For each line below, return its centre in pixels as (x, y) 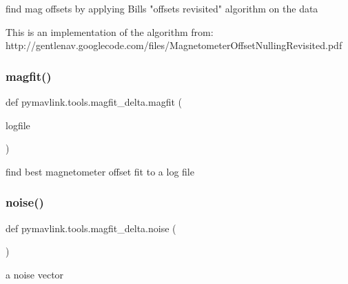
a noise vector (35, 274)
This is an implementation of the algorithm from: (110, 31)
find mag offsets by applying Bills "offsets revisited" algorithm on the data (162, 8)
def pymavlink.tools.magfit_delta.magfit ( (94, 102)
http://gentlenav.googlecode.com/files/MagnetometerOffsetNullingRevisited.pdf (174, 45)
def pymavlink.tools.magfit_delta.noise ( (91, 228)
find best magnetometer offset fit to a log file (100, 171)
